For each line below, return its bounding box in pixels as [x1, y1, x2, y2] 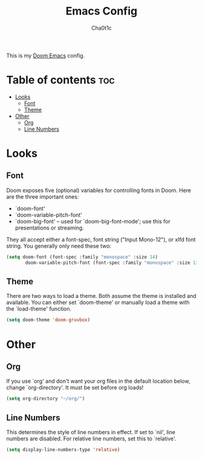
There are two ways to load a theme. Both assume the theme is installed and [6, 292, 196, 300]
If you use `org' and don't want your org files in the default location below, [6, 377, 190, 385]
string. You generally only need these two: [6, 242, 112, 249]
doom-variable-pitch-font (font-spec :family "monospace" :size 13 [25, 259, 199, 266]
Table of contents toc [6, 73, 115, 87]
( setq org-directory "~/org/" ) [6, 395, 85, 402]
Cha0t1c [91, 24, 112, 31]
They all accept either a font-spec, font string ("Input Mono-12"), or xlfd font [6, 236, 196, 243]
